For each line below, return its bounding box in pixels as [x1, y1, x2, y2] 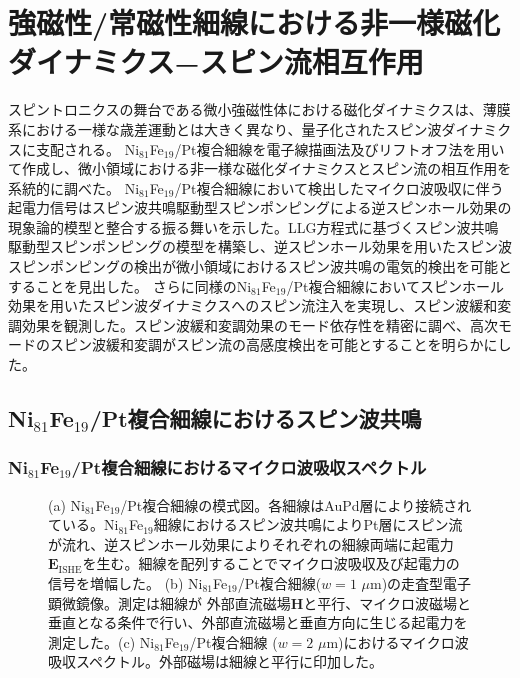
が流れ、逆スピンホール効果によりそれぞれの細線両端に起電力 [48, 533, 454, 554]
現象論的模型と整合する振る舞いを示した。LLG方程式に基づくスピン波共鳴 [8, 216, 499, 237]
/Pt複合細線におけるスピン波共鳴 [89, 403, 422, 434]
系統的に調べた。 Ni [8, 177, 140, 198]
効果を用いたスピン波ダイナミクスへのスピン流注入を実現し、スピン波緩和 [8, 295, 498, 316]
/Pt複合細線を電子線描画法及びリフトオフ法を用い [174, 138, 505, 159]
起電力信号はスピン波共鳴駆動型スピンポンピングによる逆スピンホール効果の [8, 197, 512, 218]
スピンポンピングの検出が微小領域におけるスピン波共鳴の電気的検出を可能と [8, 256, 512, 277]
